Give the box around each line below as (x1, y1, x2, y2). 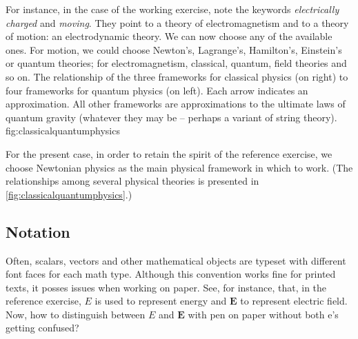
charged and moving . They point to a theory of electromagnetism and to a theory (6, 15, 349, 30)
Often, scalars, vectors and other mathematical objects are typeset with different (6, 253, 346, 267)
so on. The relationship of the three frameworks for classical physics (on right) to (6, 69, 348, 83)
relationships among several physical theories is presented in (6, 174, 259, 188)
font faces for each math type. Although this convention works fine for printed (6, 267, 336, 281)
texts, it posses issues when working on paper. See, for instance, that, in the (6, 280, 327, 294)
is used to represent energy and (95, 294, 227, 308)
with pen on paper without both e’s (188, 307, 339, 321)
